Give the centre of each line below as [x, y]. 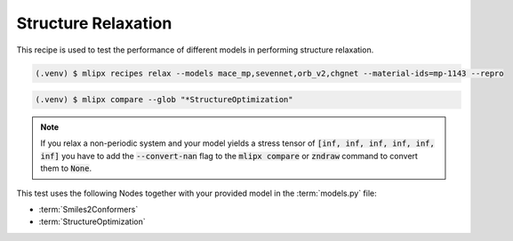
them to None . [66, 168]
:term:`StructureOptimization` [92, 221]
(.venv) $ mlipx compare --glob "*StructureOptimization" [164, 100]
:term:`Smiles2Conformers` [88, 210]
